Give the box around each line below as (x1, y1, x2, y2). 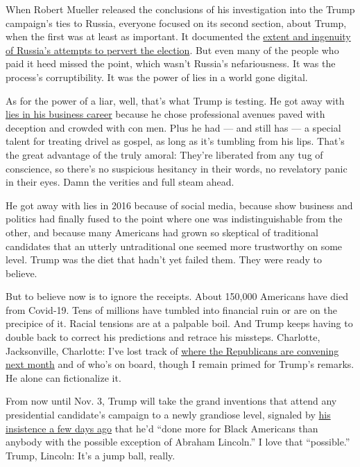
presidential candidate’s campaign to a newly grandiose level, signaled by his (6, 407, 331, 422)
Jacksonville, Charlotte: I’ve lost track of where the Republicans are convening (6, 343, 339, 358)
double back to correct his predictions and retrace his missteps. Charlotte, (6, 330, 320, 344)
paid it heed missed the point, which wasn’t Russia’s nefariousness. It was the (6, 56, 336, 71)
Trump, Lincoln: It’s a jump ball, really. (6, 448, 175, 462)
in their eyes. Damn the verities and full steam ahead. (6, 175, 234, 189)
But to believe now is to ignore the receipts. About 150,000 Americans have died (6, 289, 349, 303)
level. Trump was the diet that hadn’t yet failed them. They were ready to (6, 252, 322, 267)
